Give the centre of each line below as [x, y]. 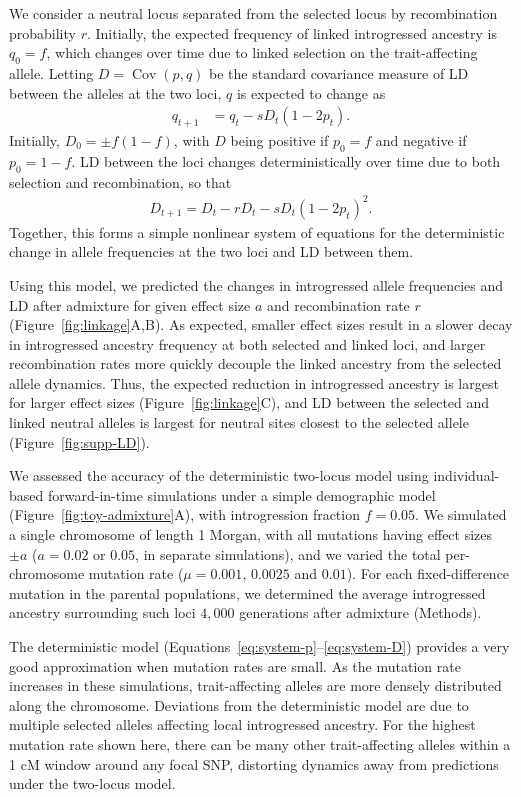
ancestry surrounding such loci [102, 612]
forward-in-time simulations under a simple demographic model [241, 494]
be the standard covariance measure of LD [339, 72]
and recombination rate [338, 304]
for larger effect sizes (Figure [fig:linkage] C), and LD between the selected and [249, 402]
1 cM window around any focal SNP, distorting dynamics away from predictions [254, 763]
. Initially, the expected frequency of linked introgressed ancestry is [291, 32]
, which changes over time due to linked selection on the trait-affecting [262, 52]
